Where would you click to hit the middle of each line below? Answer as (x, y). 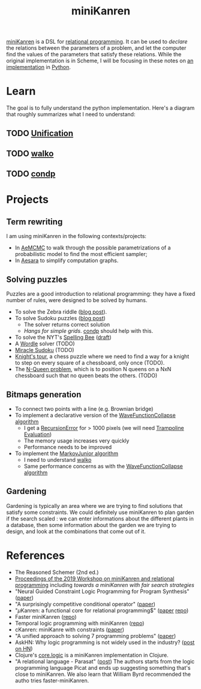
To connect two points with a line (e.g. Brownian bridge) (84, 408)
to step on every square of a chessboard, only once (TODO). (90, 363)
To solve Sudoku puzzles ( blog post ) (60, 318)
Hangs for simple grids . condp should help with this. (88, 331)
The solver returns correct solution (67, 324)
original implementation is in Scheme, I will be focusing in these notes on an (100, 61)
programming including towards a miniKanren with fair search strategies (105, 585)
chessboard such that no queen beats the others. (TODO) (86, 375)
